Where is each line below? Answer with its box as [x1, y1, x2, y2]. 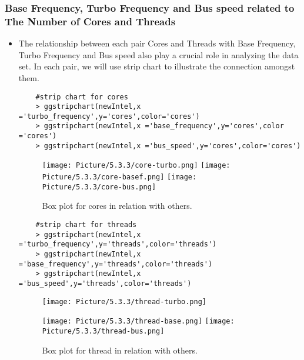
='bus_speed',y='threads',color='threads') [18, 279, 192, 288]
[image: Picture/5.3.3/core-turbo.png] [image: [42, 161, 230, 170]
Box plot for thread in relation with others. [42, 344, 198, 356]
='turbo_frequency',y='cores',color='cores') [18, 112, 200, 121]
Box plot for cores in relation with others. [42, 199, 192, 212]
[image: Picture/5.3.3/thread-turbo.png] [42, 297, 206, 306]
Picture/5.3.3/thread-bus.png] [42, 326, 165, 335]
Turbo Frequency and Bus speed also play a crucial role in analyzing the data [18, 48, 299, 61]
